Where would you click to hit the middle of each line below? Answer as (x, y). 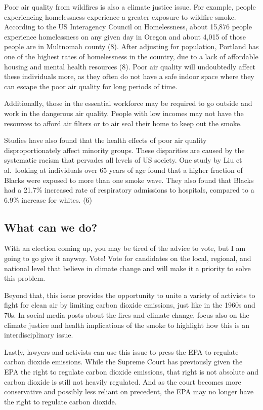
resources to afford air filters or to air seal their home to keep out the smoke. (123, 123)
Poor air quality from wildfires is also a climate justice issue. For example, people (130, 7)
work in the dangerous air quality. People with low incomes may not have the (124, 113)
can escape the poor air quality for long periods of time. (91, 86)
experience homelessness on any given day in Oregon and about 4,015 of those (125, 36)
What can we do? (51, 227)
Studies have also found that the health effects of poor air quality (105, 140)
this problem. (25, 278)
